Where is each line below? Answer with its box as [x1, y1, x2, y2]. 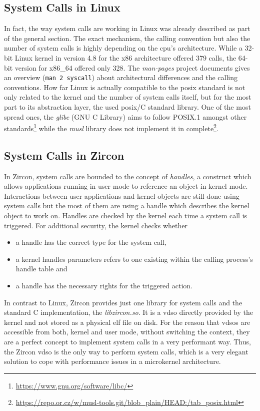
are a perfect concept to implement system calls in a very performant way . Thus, [4, 336, 251, 346]
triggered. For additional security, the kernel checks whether [4, 220, 187, 230]
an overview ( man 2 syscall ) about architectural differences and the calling [4, 72, 238, 83]
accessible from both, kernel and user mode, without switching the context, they [4, 326, 250, 337]
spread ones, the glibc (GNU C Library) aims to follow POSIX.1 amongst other [4, 111, 247, 122]
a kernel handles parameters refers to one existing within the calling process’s [15, 253, 253, 264]
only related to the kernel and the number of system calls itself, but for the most [4, 92, 251, 102]
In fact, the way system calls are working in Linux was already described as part [4, 23, 250, 34]
